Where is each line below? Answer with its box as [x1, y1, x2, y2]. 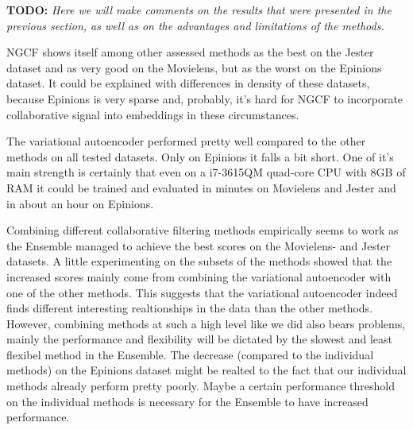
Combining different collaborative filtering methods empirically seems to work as [6, 222, 399, 238]
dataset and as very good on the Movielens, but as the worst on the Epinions [6, 59, 382, 76]
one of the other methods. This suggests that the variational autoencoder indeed [6, 284, 398, 300]
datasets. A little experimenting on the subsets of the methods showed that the [6, 253, 392, 269]
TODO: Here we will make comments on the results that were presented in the [6, 2, 392, 17]
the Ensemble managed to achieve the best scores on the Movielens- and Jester [6, 237, 391, 254]
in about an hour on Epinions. [6, 195, 154, 211]
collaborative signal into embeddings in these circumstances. [6, 106, 299, 122]
